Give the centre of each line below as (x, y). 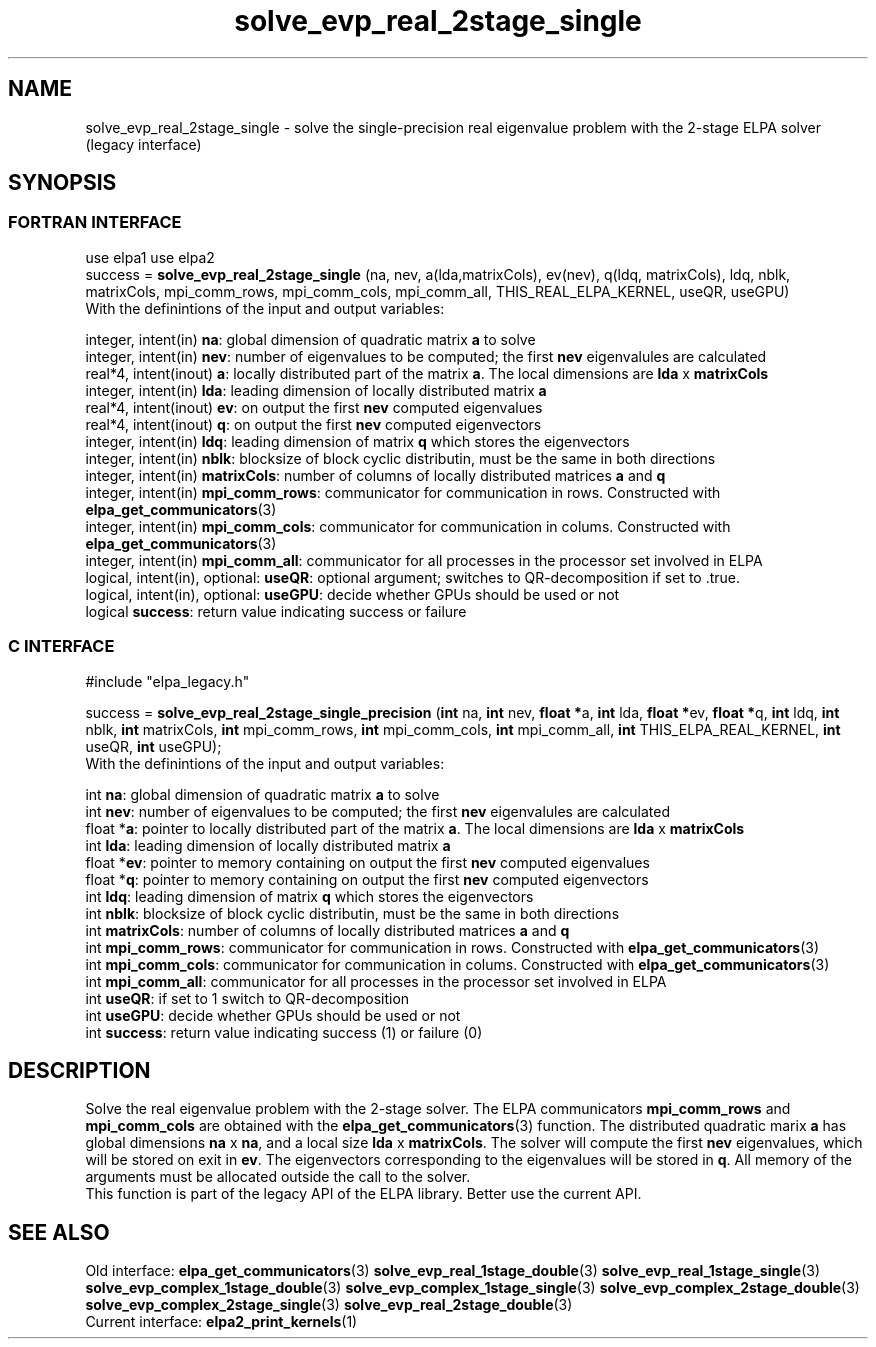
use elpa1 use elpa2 (150, 257)
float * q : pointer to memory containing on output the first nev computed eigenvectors (367, 879)
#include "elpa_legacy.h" (167, 681)
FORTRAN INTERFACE (95, 222)
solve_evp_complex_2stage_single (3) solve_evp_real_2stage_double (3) (329, 1305)
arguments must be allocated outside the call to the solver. (278, 1177)
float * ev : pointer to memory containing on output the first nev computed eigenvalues (367, 862)
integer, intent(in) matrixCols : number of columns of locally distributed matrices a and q (375, 475)
